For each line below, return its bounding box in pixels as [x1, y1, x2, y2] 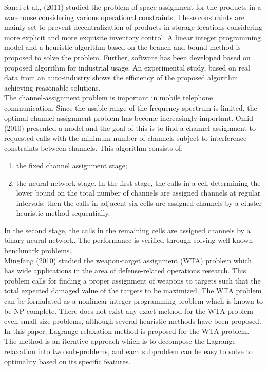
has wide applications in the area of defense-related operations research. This [4, 265, 246, 276]
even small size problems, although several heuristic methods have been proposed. [4, 315, 261, 326]
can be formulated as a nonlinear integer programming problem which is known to [4, 295, 263, 306]
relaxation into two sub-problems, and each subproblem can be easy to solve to [4, 346, 253, 356]
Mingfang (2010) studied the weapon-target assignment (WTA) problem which [4, 255, 252, 266]
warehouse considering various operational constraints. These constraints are [4, 11, 244, 22]
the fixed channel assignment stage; [16, 160, 127, 170]
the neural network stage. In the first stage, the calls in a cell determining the [16, 177, 261, 188]
